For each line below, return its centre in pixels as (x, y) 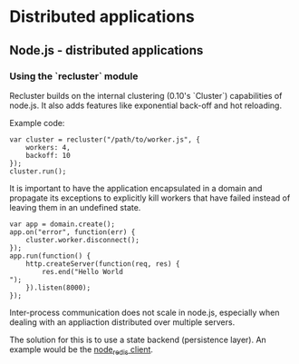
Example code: (37, 123)
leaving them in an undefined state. (75, 207)
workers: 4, (48, 147)
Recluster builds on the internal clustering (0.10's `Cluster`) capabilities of (146, 95)
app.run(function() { (50, 256)
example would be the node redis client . (82, 350)
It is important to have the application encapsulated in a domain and (136, 188)
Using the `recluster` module (74, 76)
